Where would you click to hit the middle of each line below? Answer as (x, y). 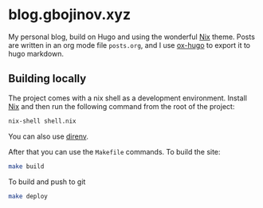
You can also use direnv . (49, 136)
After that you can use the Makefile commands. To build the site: (114, 151)
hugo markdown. (36, 53)
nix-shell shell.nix (43, 121)
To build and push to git (47, 182)
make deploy (28, 196)
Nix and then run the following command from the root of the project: (122, 106)
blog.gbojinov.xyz (70, 15)
